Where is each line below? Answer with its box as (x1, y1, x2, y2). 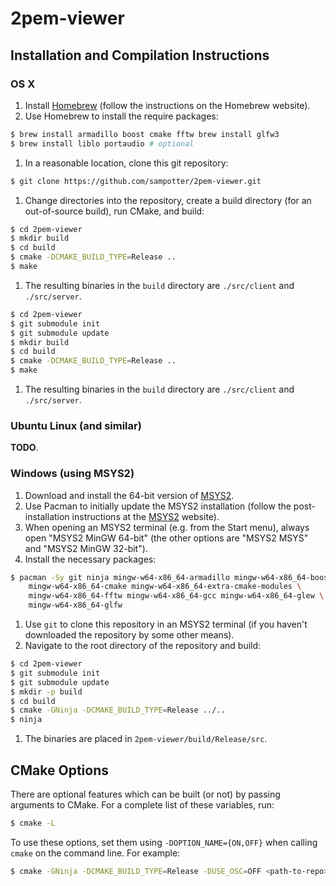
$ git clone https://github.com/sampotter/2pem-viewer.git (10, 176, 262, 186)
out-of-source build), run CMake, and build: (24, 205, 205, 217)
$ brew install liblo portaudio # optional (10, 138, 195, 149)
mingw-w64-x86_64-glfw (28, 600, 123, 611)
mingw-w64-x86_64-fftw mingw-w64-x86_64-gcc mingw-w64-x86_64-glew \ (28, 591, 325, 601)
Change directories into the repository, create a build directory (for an (24, 194, 312, 206)
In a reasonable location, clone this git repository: (24, 157, 229, 169)
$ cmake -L (10, 818, 56, 829)
